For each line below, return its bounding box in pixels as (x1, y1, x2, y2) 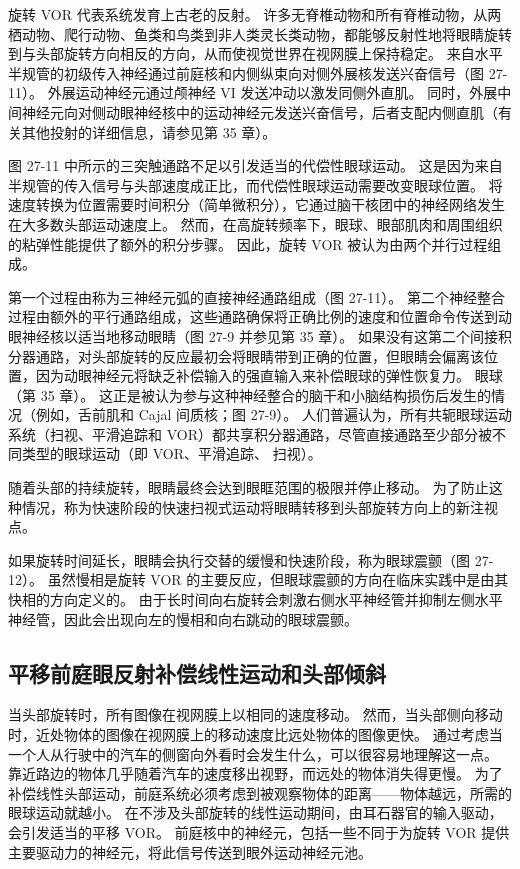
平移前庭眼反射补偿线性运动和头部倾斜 (8, 657, 386, 688)
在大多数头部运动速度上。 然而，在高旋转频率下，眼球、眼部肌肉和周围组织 (8, 213, 503, 234)
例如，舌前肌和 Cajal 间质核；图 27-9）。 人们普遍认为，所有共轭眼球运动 (35, 404, 512, 425)
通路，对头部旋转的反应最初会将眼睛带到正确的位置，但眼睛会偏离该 (35, 345, 484, 366)
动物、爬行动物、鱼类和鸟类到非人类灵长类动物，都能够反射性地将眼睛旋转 (21, 23, 512, 44)
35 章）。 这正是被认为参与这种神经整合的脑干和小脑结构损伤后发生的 (40, 384, 491, 405)
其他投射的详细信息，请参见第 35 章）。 (21, 121, 277, 142)
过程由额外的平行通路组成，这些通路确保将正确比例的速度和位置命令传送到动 (8, 306, 512, 327)
